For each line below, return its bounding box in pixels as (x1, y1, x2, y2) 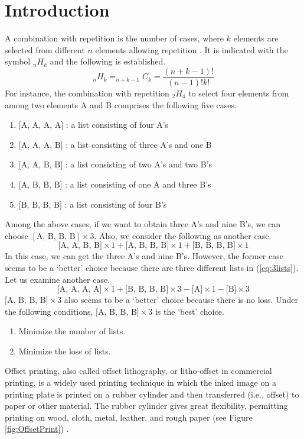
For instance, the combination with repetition (5, 86, 169, 99)
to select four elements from (188, 86, 289, 99)
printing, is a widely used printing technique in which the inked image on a (5, 376, 276, 389)
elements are (233, 32, 279, 44)
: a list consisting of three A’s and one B (66, 138, 212, 150)
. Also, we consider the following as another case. (94, 229, 272, 241)
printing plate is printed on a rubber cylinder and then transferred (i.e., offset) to (5, 388, 299, 400)
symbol (5, 55, 31, 67)
